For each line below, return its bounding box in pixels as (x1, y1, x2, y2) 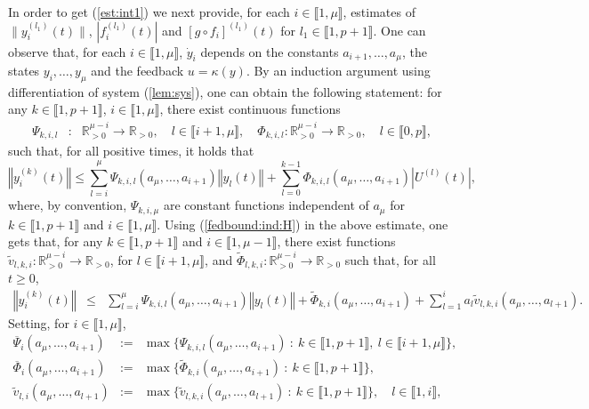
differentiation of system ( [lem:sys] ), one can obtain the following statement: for (8, 82, 442, 100)
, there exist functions (277, 232, 396, 251)
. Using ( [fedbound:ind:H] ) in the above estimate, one (157, 214, 448, 233)
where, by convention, (8, 196, 127, 214)
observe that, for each (8, 42, 126, 60)
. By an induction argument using (246, 61, 431, 80)
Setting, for (8, 313, 69, 332)
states (8, 61, 40, 80)
